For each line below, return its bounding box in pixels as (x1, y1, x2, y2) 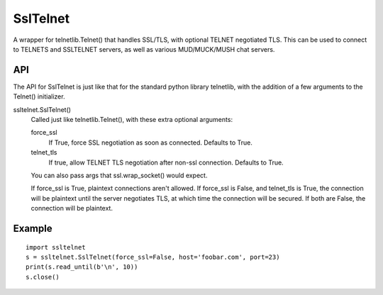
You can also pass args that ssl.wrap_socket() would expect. (30, 171, 208, 179)
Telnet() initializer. (13, 92, 65, 101)
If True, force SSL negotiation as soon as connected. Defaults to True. (48, 138, 253, 147)
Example (13, 222, 52, 234)
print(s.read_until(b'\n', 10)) (26, 263, 138, 271)
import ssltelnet (26, 243, 86, 251)
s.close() (26, 273, 60, 281)
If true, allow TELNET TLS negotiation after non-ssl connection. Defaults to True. (48, 158, 284, 167)
